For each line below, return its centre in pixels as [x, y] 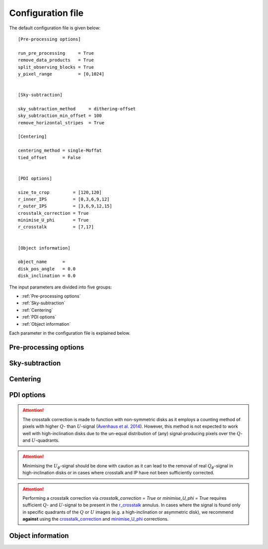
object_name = [42, 262]
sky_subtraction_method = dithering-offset [77, 109]
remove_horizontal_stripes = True [61, 123]
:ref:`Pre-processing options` [51, 296]
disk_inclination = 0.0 [47, 276]
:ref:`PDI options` [39, 317]
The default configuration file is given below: [55, 28]
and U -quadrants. [41, 440]
